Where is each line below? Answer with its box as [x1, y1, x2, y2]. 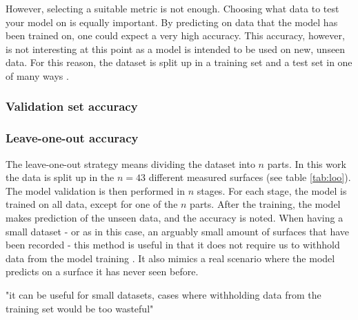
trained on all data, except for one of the [6, 197, 178, 211]
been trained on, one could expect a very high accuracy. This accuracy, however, [6, 28, 345, 43]
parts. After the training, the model [190, 197, 341, 211]
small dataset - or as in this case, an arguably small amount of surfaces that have [6, 224, 350, 238]
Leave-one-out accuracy [6, 129, 139, 147]
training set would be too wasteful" [6, 301, 154, 315]
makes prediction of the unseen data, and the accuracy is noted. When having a [6, 211, 344, 224]
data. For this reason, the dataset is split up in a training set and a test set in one [6, 55, 352, 70]
